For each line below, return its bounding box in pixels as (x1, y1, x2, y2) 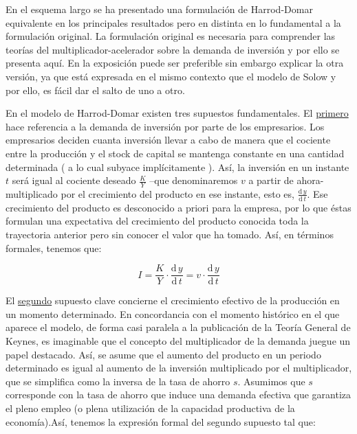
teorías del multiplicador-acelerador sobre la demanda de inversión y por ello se (6, 42, 340, 56)
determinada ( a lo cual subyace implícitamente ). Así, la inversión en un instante (6, 159, 349, 174)
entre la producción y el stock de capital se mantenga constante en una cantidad (6, 146, 345, 160)
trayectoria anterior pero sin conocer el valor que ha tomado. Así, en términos (6, 227, 334, 241)
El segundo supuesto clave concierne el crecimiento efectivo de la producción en (6, 293, 340, 308)
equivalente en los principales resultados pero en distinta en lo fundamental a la (6, 15, 341, 30)
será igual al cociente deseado (12, 173, 136, 187)
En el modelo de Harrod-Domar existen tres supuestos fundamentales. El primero (6, 106, 349, 120)
